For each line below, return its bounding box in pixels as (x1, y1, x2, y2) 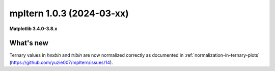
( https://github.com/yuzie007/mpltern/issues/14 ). (9, 59, 113, 65)
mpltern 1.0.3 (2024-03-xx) (9, 8, 129, 19)
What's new (9, 39, 48, 48)
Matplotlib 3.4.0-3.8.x (9, 26, 58, 32)
